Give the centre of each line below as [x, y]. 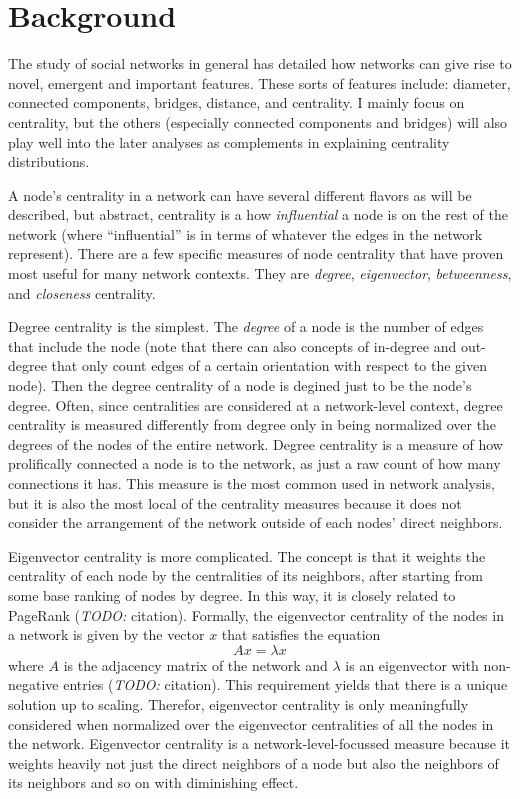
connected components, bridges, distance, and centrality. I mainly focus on [236, 102]
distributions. [49, 161]
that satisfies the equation [301, 634]
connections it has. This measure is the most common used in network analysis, [251, 483]
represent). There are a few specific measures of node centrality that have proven [256, 253]
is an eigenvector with [412, 664]
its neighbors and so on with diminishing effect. [153, 782]
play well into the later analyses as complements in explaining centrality [229, 141]
